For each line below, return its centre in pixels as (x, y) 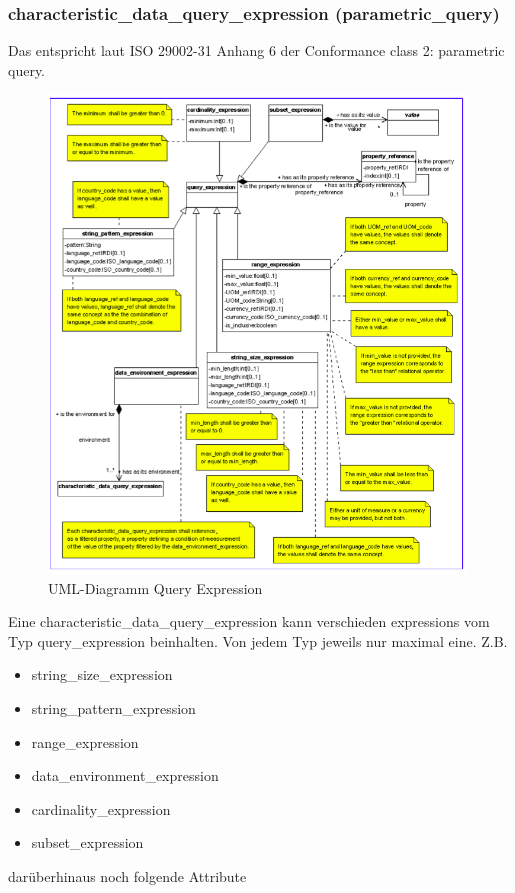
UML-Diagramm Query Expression (155, 587)
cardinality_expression (101, 808)
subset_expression (87, 842)
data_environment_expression (125, 775)
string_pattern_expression (113, 707)
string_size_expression (102, 674)
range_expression (85, 741)
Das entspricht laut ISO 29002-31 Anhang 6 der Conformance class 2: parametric (256, 50)
